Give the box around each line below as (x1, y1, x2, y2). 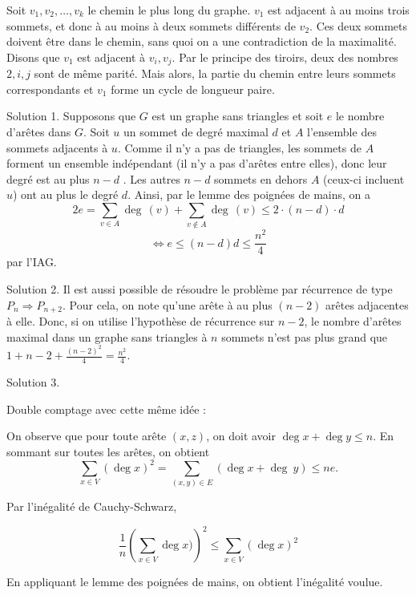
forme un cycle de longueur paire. (111, 80, 275, 97)
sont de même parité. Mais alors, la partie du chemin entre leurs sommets (34, 65, 396, 82)
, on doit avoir (206, 427, 276, 444)
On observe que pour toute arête (6, 427, 167, 444)
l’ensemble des (307, 123, 377, 140)
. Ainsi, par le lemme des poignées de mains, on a (127, 186, 370, 203)
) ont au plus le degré (13, 186, 119, 203)
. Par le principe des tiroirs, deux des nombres (172, 48, 398, 65)
